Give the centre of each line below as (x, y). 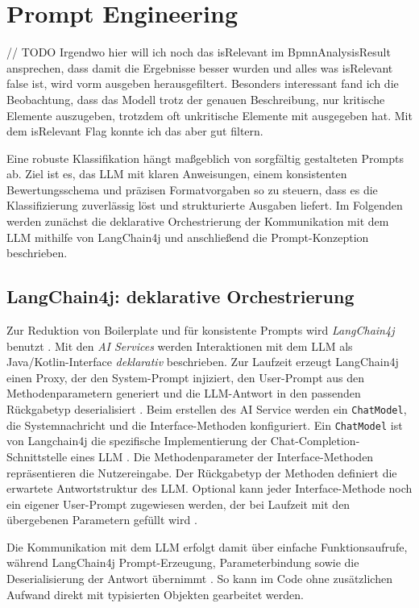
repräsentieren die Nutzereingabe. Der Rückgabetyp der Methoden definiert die (202, 472)
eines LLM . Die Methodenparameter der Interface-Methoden (222, 456)
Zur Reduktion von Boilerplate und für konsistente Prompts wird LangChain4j (201, 330)
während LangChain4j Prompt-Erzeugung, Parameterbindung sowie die (183, 562)
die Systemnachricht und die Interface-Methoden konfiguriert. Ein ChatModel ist (205, 425)
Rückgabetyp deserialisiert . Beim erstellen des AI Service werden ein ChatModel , (207, 409)
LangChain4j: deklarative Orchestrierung (180, 296)
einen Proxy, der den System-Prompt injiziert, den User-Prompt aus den (186, 377)
